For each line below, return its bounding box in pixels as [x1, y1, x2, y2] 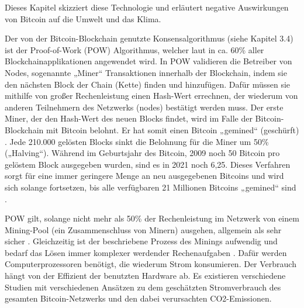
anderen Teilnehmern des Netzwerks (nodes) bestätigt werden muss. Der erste [5, 101, 284, 113]
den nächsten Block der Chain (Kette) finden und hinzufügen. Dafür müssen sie [5, 78, 291, 90]
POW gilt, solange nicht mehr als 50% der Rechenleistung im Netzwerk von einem [5, 212, 299, 224]
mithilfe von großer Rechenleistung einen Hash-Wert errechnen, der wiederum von [5, 89, 298, 102]
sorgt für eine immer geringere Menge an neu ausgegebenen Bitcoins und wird [5, 169, 284, 182]
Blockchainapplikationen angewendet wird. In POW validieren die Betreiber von [5, 55, 292, 67]
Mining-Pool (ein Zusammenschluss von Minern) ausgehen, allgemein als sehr [5, 223, 282, 236]
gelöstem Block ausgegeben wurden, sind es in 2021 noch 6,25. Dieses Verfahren [5, 158, 291, 170]
